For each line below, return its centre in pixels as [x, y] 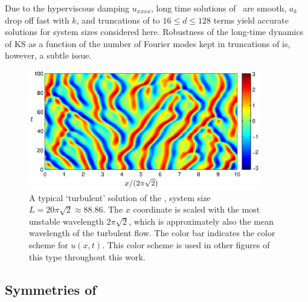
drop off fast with [37, 20]
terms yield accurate [251, 20]
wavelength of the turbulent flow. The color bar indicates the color [152, 233]
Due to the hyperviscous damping [67, 8]
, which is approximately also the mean [201, 221]
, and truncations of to [118, 20]
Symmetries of [51, 289]
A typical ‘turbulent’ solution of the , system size [120, 197]
